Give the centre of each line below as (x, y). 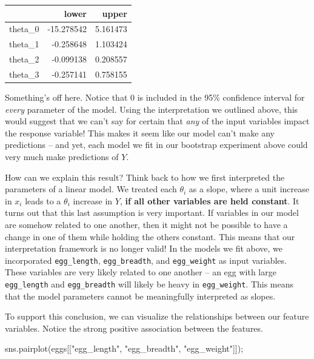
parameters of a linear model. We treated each (91, 189)
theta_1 (24, 44)
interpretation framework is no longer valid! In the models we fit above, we (144, 248)
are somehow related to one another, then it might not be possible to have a (146, 224)
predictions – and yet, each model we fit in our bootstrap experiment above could (156, 145)
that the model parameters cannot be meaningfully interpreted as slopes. (140, 296)
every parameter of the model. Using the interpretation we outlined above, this (152, 109)
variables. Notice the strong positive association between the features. (134, 328)
